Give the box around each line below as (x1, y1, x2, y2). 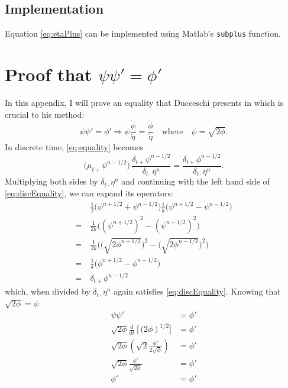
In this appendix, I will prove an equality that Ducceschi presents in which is (5, 96, 284, 108)
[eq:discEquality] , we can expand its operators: (5, 187, 173, 199)
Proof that (5, 62, 92, 86)
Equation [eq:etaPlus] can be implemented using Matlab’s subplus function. (5, 27, 281, 40)
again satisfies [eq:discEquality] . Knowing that (114, 285, 281, 298)
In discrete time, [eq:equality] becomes (5, 141, 144, 153)
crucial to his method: (5, 108, 85, 120)
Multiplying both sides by (5, 175, 98, 187)
